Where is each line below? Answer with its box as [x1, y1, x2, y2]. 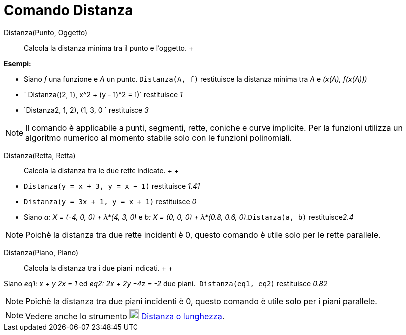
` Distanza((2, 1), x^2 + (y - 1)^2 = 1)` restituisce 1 [24, 90, 183, 99]
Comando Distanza [4, 2, 133, 19]
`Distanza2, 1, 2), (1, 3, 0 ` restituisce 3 [24, 105, 149, 114]
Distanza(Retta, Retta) [4, 151, 76, 160]
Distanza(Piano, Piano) [4, 248, 79, 257]
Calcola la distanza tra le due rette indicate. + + [24, 166, 179, 175]
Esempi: [4, 59, 31, 68]
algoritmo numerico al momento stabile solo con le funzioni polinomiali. [25, 132, 292, 143]
